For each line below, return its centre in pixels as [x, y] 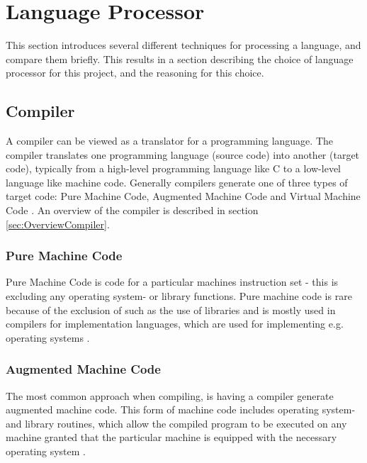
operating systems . [48, 337]
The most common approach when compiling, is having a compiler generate [170, 395]
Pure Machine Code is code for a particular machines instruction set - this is [172, 282]
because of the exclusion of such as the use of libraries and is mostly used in [171, 309]
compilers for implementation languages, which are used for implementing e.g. [175, 324]
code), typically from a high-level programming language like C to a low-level [173, 168]
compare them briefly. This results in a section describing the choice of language [180, 58]
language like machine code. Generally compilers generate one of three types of [177, 182]
